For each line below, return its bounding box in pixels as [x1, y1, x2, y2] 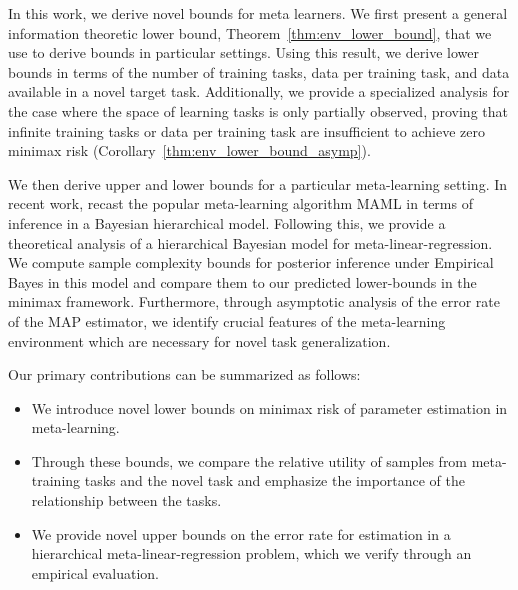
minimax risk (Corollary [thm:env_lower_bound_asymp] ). [8, 140, 371, 161]
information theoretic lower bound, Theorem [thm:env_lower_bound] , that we [8, 22, 492, 43]
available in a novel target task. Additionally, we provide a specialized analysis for [8, 81, 510, 102]
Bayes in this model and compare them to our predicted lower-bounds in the [8, 271, 477, 292]
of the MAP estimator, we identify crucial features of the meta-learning [8, 310, 446, 331]
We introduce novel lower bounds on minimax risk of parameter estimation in [31, 397, 508, 418]
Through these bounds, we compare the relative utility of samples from [31, 450, 468, 471]
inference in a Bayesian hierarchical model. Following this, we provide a [8, 212, 446, 233]
